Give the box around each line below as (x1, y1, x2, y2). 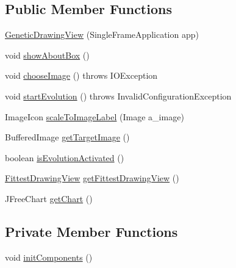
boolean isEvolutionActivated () (5, 151, 124, 164)
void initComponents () (5, 250, 93, 263)
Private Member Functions (5, 222, 178, 241)
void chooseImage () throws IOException (5, 69, 158, 82)
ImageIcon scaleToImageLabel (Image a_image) (5, 110, 184, 123)
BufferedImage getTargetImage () (5, 131, 130, 143)
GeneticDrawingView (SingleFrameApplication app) (5, 28, 199, 41)
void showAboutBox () (5, 48, 90, 61)
